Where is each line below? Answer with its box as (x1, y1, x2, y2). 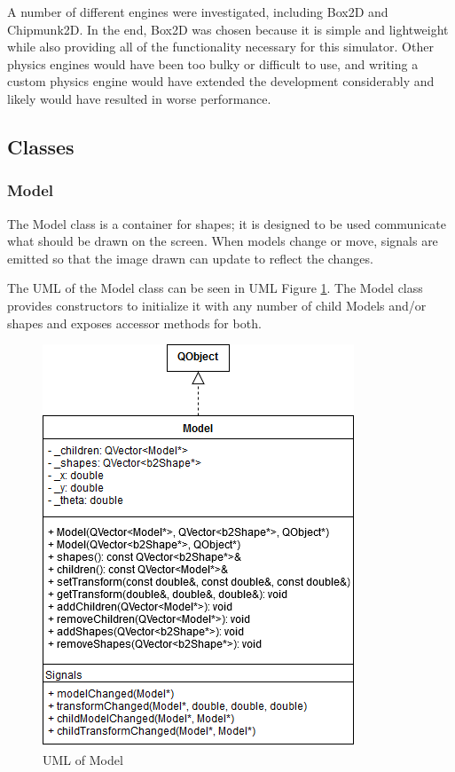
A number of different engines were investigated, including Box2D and (7, 3, 388, 20)
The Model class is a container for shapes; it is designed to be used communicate (7, 214, 446, 232)
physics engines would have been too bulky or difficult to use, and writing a (7, 54, 419, 73)
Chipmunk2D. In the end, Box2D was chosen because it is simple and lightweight (7, 20, 449, 38)
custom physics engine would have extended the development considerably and (7, 72, 435, 91)
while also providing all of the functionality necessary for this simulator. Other (7, 37, 434, 56)
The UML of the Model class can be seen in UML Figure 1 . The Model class (7, 279, 423, 297)
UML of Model (43, 750, 123, 768)
